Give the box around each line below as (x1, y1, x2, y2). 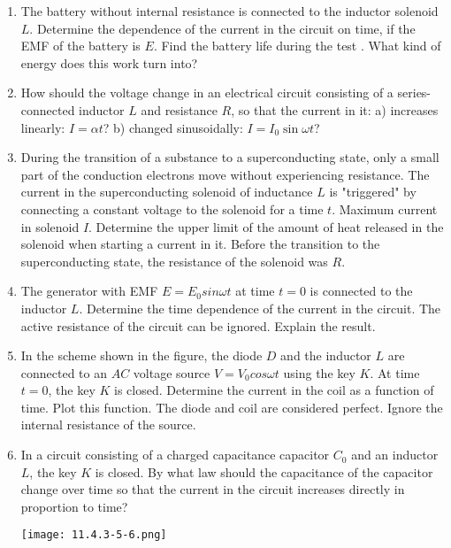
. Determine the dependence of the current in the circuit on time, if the (29, 19, 416, 37)
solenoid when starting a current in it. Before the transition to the (20, 235, 380, 253)
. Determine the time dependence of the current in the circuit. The (79, 298, 441, 317)
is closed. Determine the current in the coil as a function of (114, 381, 434, 399)
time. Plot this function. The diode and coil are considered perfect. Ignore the (20, 397, 443, 416)
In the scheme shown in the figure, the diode (20, 346, 263, 365)
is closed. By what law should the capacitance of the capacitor (95, 462, 433, 481)
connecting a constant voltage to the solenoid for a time (20, 199, 324, 218)
